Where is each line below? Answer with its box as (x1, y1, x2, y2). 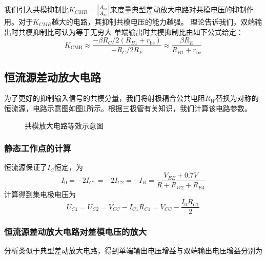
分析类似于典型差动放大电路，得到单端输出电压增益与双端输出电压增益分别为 (4, 245, 262, 256)
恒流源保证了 (4, 162, 47, 172)
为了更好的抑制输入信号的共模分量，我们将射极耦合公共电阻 (4, 93, 205, 103)
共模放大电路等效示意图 (25, 120, 104, 131)
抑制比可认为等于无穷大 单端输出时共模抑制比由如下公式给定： (32, 26, 243, 37)
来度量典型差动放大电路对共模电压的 (110, 4, 232, 14)
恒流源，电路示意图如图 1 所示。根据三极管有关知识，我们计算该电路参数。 (4, 103, 252, 114)
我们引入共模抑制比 (4, 4, 69, 14)
